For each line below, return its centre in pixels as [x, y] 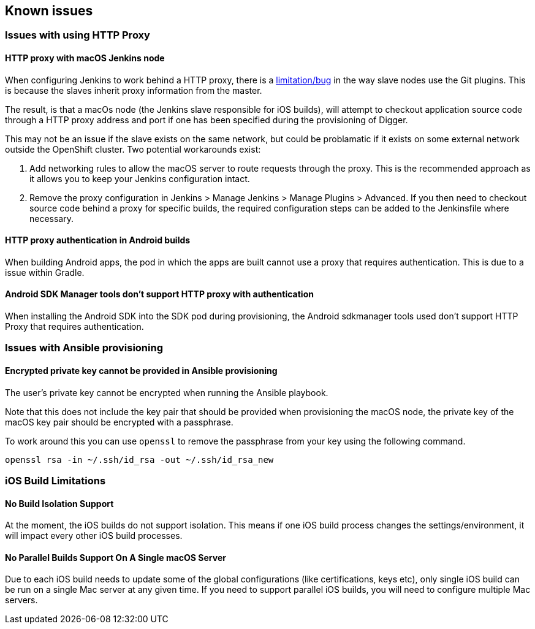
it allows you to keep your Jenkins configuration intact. [140, 178]
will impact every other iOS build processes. [94, 536]
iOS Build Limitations [55, 481]
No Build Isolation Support [59, 503]
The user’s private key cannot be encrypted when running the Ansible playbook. [167, 392]
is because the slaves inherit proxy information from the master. [134, 90]
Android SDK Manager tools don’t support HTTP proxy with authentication [159, 294]
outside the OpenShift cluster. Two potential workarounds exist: [133, 149]
